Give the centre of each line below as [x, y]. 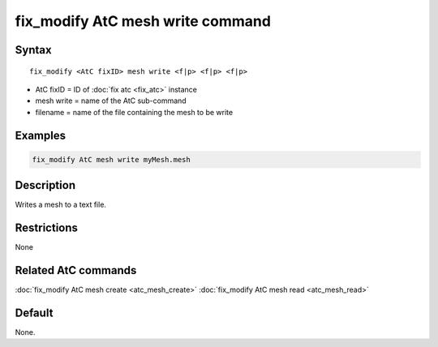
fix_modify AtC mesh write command [143, 21]
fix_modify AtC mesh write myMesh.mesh [111, 159]
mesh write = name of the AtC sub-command [111, 101]
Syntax [33, 50]
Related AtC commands [76, 270]
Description [45, 185]
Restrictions [47, 228]
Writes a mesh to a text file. [61, 205]
